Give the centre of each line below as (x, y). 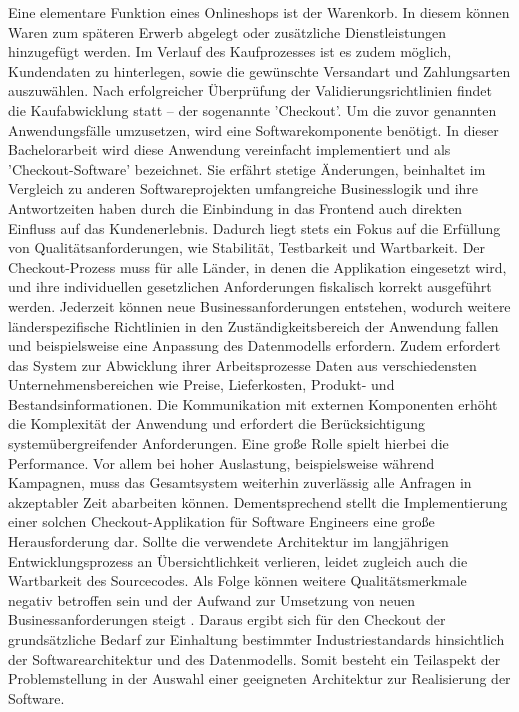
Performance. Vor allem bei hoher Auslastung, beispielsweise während (221, 462)
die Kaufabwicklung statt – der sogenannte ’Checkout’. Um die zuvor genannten (252, 109)
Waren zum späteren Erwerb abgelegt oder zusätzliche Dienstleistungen (227, 31)
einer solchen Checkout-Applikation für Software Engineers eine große (221, 521)
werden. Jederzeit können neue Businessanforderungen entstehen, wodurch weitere (259, 305)
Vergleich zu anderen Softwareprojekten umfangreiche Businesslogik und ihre (243, 188)
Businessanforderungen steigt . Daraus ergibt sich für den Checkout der (227, 619)
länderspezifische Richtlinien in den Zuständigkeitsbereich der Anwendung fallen (253, 325)
